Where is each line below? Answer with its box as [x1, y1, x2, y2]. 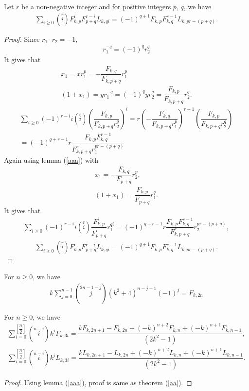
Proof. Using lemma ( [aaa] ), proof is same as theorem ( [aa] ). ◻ [4, 377, 192, 387]
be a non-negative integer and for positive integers [21, 1, 171, 11]
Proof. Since [4, 34, 40, 44]
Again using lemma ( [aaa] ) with [4, 155, 99, 165]
